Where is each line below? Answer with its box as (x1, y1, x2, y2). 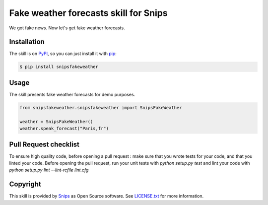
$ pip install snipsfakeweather (19, 64, 99, 69)
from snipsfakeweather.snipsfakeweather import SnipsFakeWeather (19, 105, 182, 110)
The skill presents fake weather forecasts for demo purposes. (9, 91, 135, 97)
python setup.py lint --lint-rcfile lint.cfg (9, 167, 89, 173)
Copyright (9, 180, 42, 189)
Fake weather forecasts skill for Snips (9, 7, 168, 18)
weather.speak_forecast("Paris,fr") (19, 126, 109, 132)
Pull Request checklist (9, 140, 79, 148)
